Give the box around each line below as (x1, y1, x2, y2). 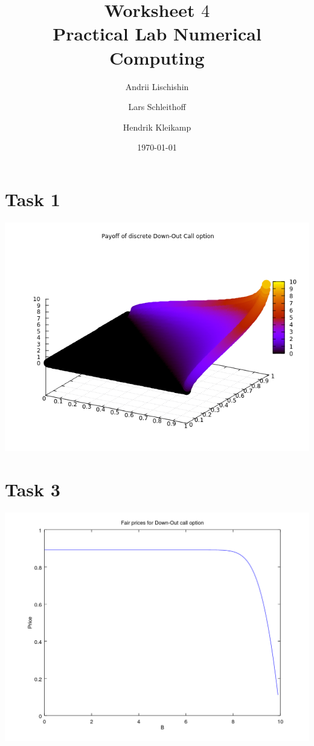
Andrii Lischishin (125, 80, 189, 92)
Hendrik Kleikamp (123, 120, 191, 133)
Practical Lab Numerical (53, 21, 261, 46)
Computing (109, 45, 205, 70)
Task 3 (5, 476, 60, 501)
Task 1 (5, 186, 60, 211)
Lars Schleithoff (128, 100, 186, 113)
